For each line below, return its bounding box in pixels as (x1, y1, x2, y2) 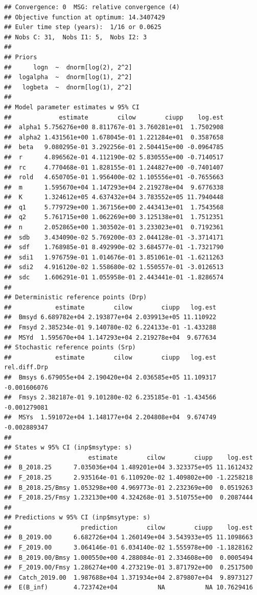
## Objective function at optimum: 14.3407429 (4, 13, 165, 21)
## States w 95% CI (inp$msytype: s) (4, 444, 132, 451)
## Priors (4, 53, 37, 61)
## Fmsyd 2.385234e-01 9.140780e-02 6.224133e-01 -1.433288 (4, 324, 217, 331)
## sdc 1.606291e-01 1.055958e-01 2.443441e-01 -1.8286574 (4, 274, 224, 281)
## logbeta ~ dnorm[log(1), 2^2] (4, 83, 132, 91)
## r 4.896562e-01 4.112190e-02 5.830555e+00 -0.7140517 (4, 153, 224, 161)
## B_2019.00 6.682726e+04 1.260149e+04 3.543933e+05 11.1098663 (4, 534, 253, 541)
